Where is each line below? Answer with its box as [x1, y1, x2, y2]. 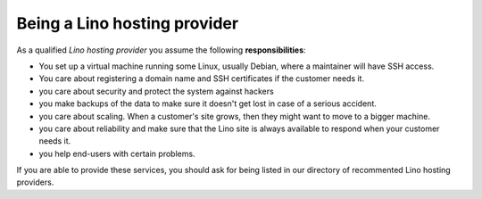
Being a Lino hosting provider [16, 13, 239, 33]
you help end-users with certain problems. [38, 148, 195, 159]
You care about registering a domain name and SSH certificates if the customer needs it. [38, 73, 365, 84]
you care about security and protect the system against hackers [38, 86, 274, 96]
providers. [16, 177, 54, 187]
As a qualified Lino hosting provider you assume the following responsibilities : [16, 45, 307, 55]
